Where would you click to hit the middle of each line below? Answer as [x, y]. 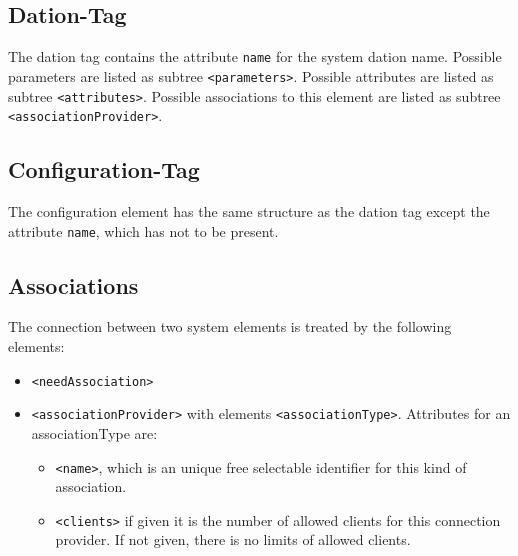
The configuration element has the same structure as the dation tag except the [249, 211]
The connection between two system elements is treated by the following [230, 326]
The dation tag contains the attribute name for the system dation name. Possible [255, 56]
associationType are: [94, 432]
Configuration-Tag [104, 169]
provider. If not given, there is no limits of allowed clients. [233, 539]
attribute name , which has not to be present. [143, 230]
